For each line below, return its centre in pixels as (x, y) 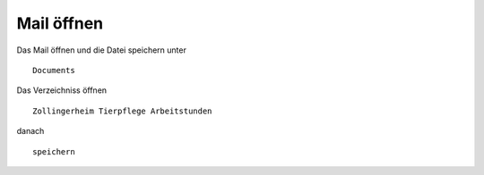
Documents (54, 70)
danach (30, 131)
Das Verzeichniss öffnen (62, 90)
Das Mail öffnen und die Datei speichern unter (102, 50)
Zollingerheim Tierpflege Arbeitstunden (122, 111)
